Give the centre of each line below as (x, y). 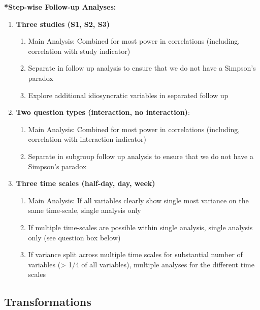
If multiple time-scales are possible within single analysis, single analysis (140, 227)
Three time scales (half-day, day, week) (86, 183)
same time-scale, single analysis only (85, 210)
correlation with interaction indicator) (87, 139)
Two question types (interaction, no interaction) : (103, 112)
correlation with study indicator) (79, 51)
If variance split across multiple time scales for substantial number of (135, 254)
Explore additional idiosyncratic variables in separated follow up (128, 95)
